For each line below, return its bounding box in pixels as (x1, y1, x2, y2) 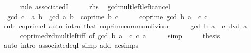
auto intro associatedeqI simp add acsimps (3, 40, 139, 50)
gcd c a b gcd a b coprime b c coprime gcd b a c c (7, 11, 208, 21)
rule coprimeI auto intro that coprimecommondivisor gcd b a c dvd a (3, 21, 247, 31)
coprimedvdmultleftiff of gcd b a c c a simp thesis (20, 30, 220, 40)
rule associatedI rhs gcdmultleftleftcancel (20, 1, 170, 11)
